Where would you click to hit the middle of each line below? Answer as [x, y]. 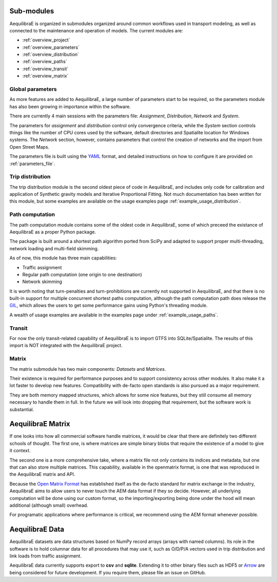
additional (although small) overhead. [49, 505]
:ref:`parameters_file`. [32, 164]
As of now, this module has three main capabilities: [63, 258]
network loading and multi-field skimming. [54, 248]
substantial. [22, 409]
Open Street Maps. [29, 147]
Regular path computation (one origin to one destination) [82, 274]
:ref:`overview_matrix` [45, 76]
